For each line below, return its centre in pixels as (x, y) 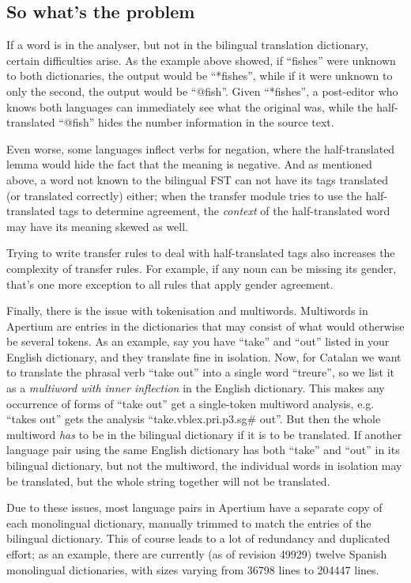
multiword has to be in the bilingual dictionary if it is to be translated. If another (204, 434)
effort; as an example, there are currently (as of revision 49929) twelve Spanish (197, 554)
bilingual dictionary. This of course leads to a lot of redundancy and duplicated (198, 538)
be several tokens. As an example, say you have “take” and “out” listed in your (198, 341)
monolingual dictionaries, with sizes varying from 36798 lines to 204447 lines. (193, 569)
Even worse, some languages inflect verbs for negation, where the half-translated (201, 148)
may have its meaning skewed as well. (98, 226)
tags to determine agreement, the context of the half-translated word (224, 211)
